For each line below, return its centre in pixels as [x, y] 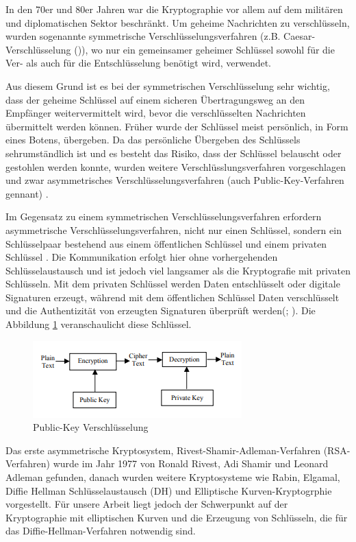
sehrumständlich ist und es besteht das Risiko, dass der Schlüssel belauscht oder [174, 153]
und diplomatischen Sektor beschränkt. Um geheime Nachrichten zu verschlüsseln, [178, 22]
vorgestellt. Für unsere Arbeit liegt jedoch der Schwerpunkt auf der [147, 504]
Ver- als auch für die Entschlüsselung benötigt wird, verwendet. [139, 63]
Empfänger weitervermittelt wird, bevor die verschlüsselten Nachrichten [156, 113]
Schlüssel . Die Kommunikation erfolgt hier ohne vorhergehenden [142, 257]
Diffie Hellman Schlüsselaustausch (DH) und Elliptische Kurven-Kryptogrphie [169, 490]
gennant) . [27, 193]
